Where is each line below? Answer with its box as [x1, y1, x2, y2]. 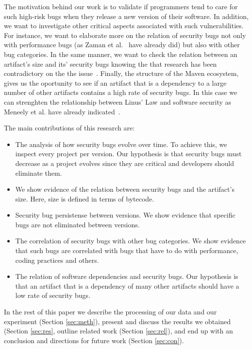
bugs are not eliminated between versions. [15, 219, 140, 229]
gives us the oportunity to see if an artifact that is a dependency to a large [4, 77, 227, 88]
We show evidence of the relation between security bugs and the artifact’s [15, 184, 235, 194]
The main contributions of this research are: [4, 123, 135, 133]
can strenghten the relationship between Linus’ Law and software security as [4, 96, 232, 107]
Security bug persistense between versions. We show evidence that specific [15, 210, 235, 220]
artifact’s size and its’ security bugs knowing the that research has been [4, 58, 217, 69]
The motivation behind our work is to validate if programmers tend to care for [4, 1, 238, 11]
